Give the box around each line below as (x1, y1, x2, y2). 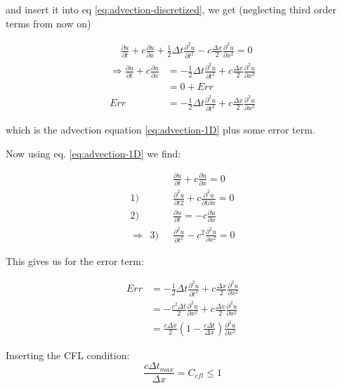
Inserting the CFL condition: (6, 347, 130, 362)
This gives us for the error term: (6, 254, 144, 269)
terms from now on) (6, 15, 91, 30)
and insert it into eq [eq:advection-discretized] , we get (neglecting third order (6, 2, 336, 16)
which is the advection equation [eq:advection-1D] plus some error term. (6, 122, 315, 137)
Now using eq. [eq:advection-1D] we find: (6, 145, 181, 160)
